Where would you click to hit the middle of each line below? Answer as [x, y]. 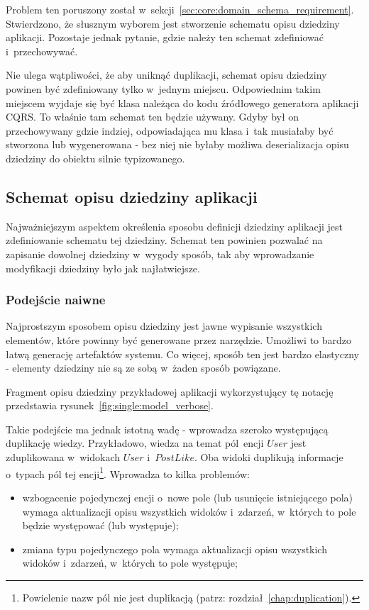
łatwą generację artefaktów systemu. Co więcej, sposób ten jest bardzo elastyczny [182, 354]
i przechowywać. [42, 51]
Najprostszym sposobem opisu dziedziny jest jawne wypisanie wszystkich [164, 326]
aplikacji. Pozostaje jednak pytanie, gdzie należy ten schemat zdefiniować [165, 37]
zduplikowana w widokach [63, 457]
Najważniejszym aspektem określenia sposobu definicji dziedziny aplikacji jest [174, 226]
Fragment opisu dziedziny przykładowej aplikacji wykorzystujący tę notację [170, 391]
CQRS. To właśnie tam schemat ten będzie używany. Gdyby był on [153, 117]
